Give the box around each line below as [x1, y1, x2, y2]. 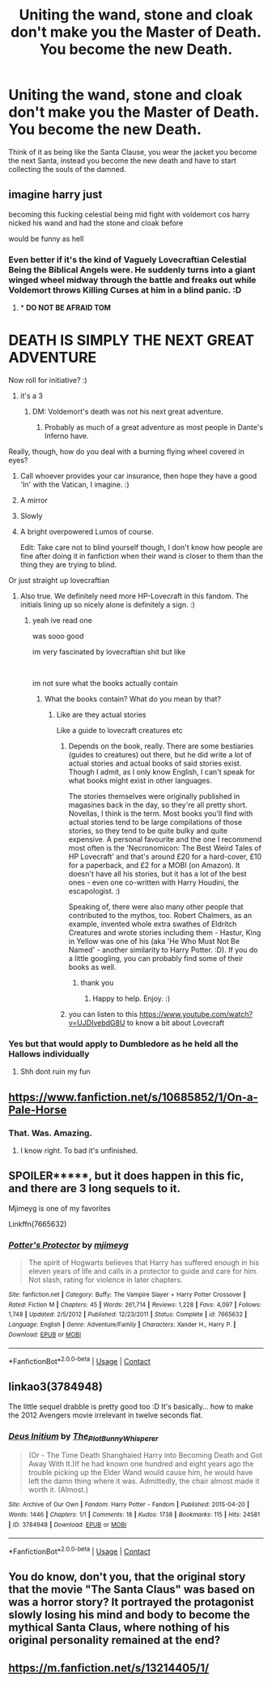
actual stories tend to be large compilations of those [68, 817, 243, 826]
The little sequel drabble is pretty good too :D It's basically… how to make [8, 1401, 253, 1411]
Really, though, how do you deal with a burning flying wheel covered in [8, 446, 244, 456]
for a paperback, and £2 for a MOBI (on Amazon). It [68, 860, 240, 869]
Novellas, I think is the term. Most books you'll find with [68, 809, 253, 818]
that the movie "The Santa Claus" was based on [8, 1583, 255, 1597]
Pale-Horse [8, 1103, 67, 1117]
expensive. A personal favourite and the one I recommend [68, 834, 262, 844]
